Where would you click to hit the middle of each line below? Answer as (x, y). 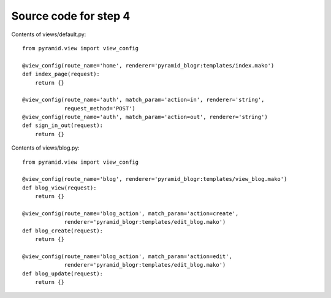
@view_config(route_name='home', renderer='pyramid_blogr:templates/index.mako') (148, 65)
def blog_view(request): (59, 188)
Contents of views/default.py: (49, 34)
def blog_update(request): (63, 273)
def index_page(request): (61, 74)
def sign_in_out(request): (63, 125)
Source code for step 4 (71, 16)
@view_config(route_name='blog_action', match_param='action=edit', (127, 256)
